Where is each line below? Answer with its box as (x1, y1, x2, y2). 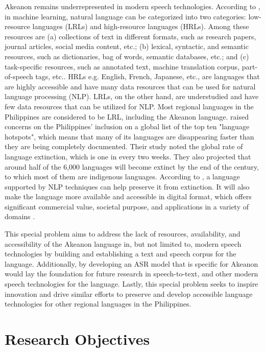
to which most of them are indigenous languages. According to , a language (5, 171, 240, 182)
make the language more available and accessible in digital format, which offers (5, 191, 252, 202)
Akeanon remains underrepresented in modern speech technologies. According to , (5, 1, 260, 11)
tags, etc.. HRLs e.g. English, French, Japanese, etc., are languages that (35, 71, 260, 82)
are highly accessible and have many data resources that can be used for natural (5, 81, 256, 91)
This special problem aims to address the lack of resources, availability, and (5, 228, 240, 239)
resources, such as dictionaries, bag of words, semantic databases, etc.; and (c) (5, 51, 249, 61)
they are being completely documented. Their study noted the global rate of (5, 141, 243, 152)
